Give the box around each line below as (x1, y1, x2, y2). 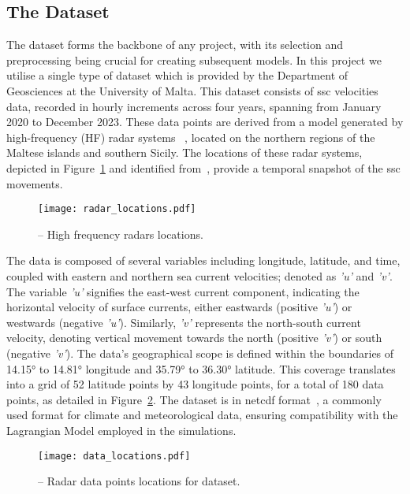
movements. (6, 175, 63, 191)
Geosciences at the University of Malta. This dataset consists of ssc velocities (6, 82, 378, 98)
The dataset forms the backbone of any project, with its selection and (6, 36, 343, 53)
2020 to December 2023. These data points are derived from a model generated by (6, 113, 404, 130)
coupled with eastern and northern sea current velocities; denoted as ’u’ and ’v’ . (6, 267, 393, 284)
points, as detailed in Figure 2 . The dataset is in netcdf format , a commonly (6, 391, 382, 407)
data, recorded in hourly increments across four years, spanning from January (6, 98, 382, 114)
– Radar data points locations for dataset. (38, 473, 240, 489)
